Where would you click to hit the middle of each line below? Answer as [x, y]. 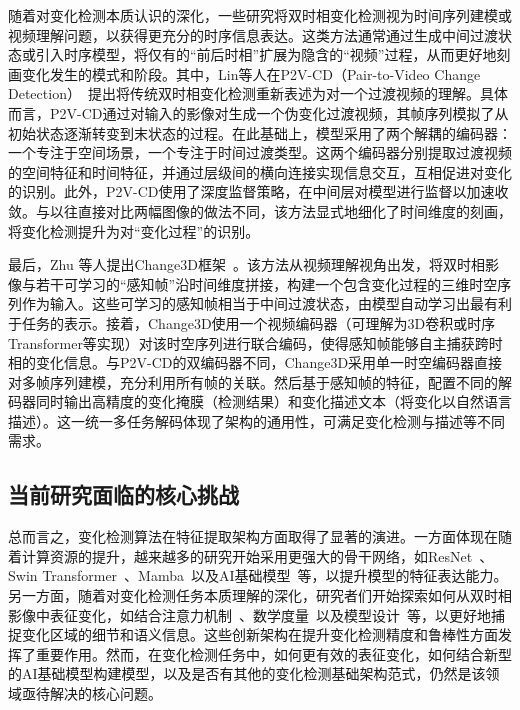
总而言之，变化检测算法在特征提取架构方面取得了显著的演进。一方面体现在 [253, 536]
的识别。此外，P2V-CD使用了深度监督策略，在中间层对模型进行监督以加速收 [258, 191]
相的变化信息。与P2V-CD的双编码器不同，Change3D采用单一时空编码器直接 [255, 362]
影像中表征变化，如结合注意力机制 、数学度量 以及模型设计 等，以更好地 [249, 614]
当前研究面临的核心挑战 [123, 494]
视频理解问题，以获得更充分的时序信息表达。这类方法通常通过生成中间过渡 [253, 34]
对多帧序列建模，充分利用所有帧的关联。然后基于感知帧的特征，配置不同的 [253, 381]
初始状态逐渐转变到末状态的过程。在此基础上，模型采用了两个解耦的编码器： [260, 132]
